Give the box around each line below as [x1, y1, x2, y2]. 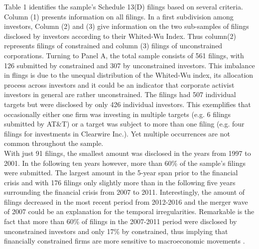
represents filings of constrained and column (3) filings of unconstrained [4, 40, 223, 51]
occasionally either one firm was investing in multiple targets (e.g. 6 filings [4, 109, 231, 119]
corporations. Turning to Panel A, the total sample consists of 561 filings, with [4, 50, 244, 60]
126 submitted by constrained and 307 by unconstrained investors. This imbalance [4, 60, 255, 70]
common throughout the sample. [4, 138, 104, 148]
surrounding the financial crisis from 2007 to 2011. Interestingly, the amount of [4, 187, 245, 197]
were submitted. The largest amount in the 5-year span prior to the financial [4, 167, 238, 178]
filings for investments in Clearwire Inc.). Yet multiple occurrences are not [4, 128, 230, 138]
